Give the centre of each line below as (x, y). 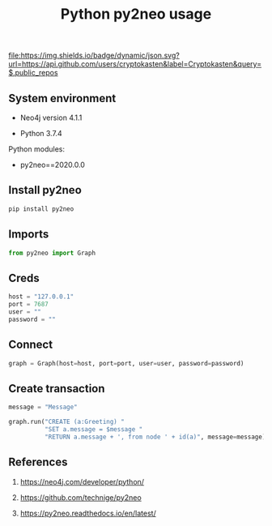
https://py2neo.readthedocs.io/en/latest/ (88, 513)
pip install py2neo (41, 209)
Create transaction (57, 389)
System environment (62, 98)
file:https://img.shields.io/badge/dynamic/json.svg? (94, 56)
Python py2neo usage (136, 14)
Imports (29, 235)
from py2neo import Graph (52, 253)
